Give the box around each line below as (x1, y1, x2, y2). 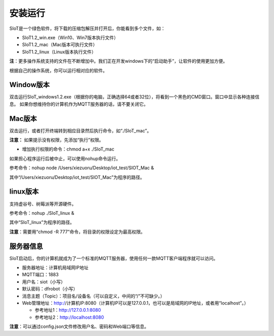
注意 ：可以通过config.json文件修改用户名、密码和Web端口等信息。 (9, 323, 149, 329)
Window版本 (9, 81, 50, 89)
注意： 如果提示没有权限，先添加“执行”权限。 (9, 137, 104, 143)
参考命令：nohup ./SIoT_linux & (9, 210, 75, 216)
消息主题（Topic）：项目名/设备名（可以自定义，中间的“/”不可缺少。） (22, 293, 165, 299)
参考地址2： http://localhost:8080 (35, 314, 104, 320)
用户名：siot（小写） (22, 279, 65, 285)
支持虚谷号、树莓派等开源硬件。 (9, 201, 76, 207)
